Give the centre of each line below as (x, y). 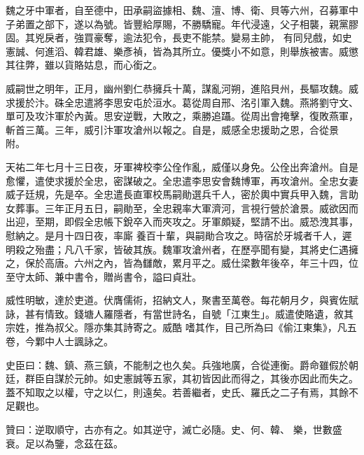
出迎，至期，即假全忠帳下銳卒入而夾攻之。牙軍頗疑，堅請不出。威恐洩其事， (182, 222)
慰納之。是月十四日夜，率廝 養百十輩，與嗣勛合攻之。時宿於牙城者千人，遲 (179, 235)
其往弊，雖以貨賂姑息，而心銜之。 (84, 65)
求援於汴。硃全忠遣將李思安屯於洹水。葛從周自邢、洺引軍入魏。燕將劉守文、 (182, 102)
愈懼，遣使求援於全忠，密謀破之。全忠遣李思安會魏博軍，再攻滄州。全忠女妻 (182, 180)
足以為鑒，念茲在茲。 (74, 443)
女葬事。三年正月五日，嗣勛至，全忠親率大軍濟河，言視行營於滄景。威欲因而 (182, 208)
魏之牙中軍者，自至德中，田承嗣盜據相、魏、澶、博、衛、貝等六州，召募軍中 (182, 10)
